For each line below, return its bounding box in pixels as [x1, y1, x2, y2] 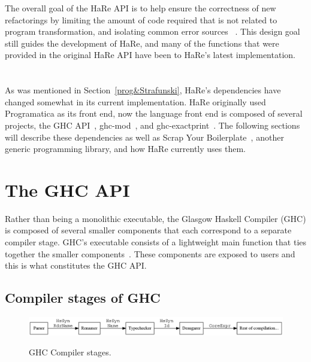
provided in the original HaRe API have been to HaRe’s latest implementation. [5, 48, 295, 61]
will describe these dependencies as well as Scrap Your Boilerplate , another [5, 130, 284, 143]
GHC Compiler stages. [29, 346, 111, 358]
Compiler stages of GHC [5, 288, 161, 307]
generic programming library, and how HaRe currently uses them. [5, 142, 246, 155]
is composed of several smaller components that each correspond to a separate [5, 224, 292, 236]
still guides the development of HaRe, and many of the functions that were [5, 36, 279, 49]
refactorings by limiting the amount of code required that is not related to [5, 13, 277, 26]
